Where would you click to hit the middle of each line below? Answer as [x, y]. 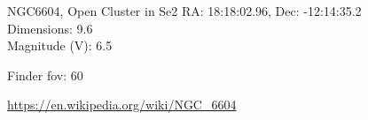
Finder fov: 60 [45, 75]
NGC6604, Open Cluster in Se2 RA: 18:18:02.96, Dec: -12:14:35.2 [184, 11]
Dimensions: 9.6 [50, 28]
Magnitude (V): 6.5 [60, 45]
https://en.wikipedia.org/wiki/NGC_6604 [122, 105]
